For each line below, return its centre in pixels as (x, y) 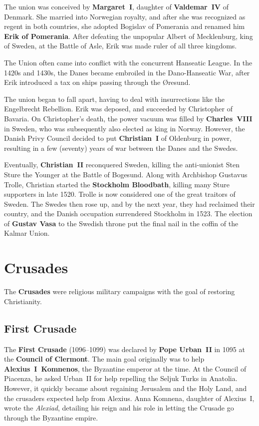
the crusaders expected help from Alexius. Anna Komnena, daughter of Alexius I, (129, 398)
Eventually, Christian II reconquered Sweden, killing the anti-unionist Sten (122, 165)
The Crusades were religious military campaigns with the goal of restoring (120, 291)
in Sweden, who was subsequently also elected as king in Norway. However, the (125, 128)
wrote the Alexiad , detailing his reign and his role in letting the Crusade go (119, 408)
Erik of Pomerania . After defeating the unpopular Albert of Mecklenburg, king (129, 36)
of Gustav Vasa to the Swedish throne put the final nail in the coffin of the (121, 223)
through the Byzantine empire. (51, 417)
